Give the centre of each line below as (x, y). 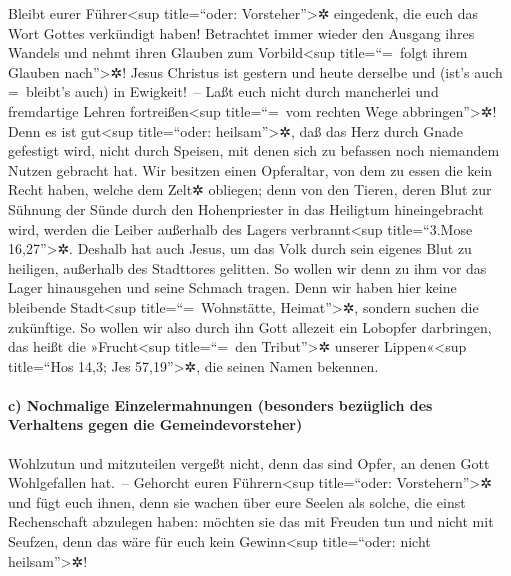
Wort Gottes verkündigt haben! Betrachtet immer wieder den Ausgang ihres (241, 32)
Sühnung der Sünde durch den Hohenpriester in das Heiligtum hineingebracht (246, 208)
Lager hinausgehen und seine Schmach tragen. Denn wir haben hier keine (232, 287)
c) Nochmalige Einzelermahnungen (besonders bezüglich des (220, 404)
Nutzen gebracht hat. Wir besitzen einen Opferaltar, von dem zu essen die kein (250, 169)
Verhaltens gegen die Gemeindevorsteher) (155, 424)
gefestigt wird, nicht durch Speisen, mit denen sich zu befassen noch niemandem (254, 150)
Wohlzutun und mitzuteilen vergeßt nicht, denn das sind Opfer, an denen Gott (249, 462)
